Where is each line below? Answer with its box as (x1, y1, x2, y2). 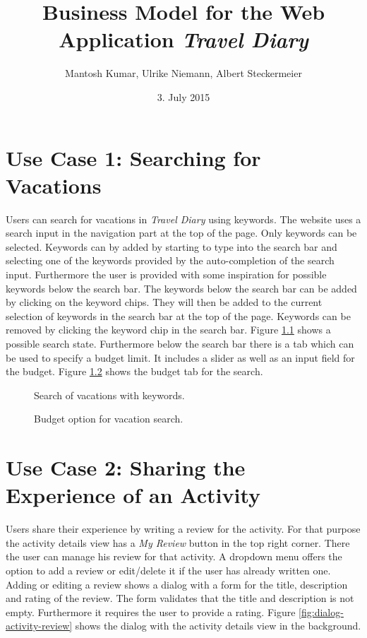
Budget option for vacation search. (34, 411, 183, 426)
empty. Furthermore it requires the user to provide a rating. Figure (6, 604, 296, 619)
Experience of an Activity (6, 480, 261, 509)
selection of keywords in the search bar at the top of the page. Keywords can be (6, 308, 351, 323)
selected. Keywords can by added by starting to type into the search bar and (6, 239, 337, 254)
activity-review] (6, 618, 73, 633)
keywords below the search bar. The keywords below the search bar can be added (6, 280, 357, 295)
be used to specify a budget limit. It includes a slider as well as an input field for (6, 350, 355, 365)
